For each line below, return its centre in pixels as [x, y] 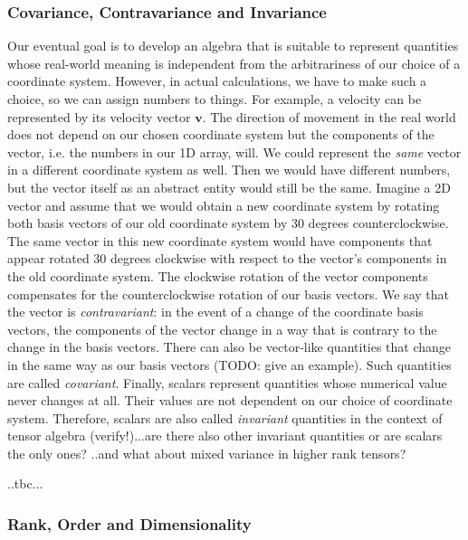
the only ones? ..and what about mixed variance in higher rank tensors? [207, 453]
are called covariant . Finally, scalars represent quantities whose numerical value [227, 382]
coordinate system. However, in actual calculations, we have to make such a [217, 81]
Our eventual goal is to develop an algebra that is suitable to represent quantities [233, 46]
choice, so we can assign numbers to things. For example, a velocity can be [215, 99]
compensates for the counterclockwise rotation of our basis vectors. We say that [228, 294]
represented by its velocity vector [99, 116]
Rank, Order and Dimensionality [129, 523]
